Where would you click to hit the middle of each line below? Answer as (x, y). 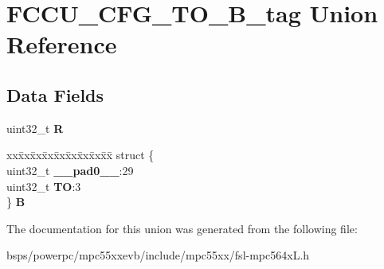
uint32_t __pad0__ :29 (70, 170)
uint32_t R (35, 128)
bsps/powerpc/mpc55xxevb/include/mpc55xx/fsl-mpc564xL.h (158, 255)
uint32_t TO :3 (44, 186)
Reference (62, 44)
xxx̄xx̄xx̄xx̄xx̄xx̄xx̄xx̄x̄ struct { (80, 155)
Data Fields (55, 94)
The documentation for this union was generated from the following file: (182, 228)
